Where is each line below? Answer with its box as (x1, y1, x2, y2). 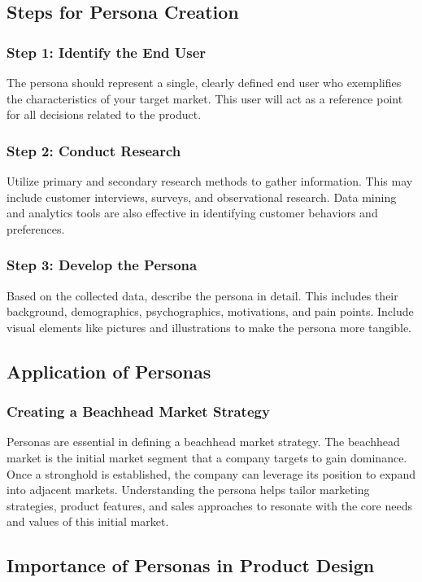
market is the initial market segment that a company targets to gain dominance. (7, 449, 407, 466)
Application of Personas (7, 358, 211, 383)
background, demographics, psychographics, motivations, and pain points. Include (7, 303, 414, 320)
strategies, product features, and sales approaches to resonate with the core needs (7, 497, 412, 514)
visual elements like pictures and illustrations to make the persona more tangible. (7, 318, 411, 335)
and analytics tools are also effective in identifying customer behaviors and (7, 204, 378, 221)
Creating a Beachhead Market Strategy (7, 401, 270, 422)
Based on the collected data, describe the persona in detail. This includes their (7, 287, 398, 304)
